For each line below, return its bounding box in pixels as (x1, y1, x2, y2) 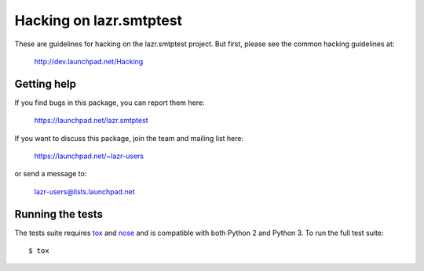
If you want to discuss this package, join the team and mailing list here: (14, 133, 243, 143)
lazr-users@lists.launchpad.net (34, 186, 135, 196)
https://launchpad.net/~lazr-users (34, 151, 144, 161)
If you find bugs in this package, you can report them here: (14, 98, 205, 107)
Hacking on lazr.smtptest (14, 12, 183, 29)
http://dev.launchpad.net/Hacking (34, 56, 144, 66)
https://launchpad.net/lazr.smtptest (34, 116, 148, 125)
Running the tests (14, 208, 104, 221)
